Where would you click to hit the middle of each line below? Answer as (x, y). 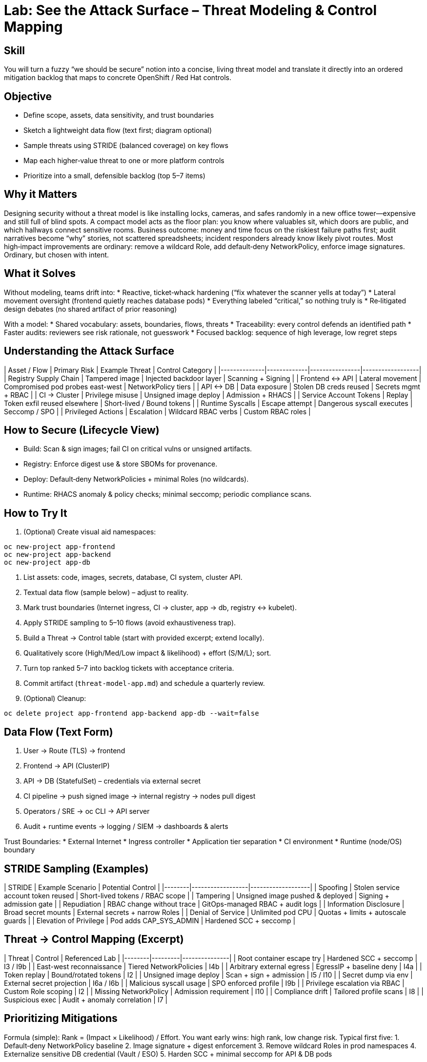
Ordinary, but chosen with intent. (57, 255)
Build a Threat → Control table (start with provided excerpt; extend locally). (144, 638)
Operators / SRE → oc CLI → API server (87, 811)
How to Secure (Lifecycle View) (82, 430)
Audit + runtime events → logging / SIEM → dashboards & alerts (126, 827)
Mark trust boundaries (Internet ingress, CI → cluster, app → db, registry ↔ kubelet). (160, 608)
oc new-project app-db (47, 563)
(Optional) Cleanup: (55, 699)
